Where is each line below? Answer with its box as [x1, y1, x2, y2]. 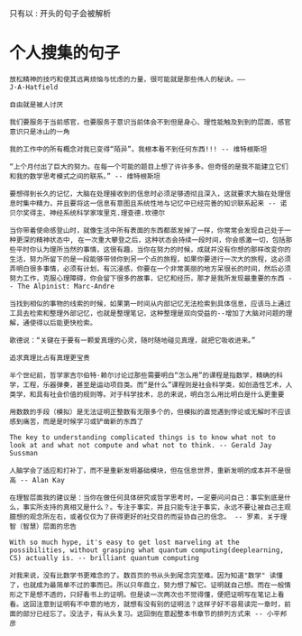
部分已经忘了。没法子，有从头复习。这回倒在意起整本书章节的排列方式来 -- [22, 609, 263, 618]
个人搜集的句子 [9, 43, 121, 63]
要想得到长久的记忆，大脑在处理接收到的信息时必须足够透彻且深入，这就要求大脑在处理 [9, 189, 285, 198]
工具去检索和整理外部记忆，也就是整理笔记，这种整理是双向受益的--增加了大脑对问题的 [9, 309, 286, 318]
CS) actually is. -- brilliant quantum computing [9, 553, 200, 562]
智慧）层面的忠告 [22, 521, 77, 530]
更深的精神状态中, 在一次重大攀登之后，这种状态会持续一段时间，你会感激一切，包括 [15, 235, 286, 244]
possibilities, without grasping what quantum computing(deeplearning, [9, 545, 284, 555]
